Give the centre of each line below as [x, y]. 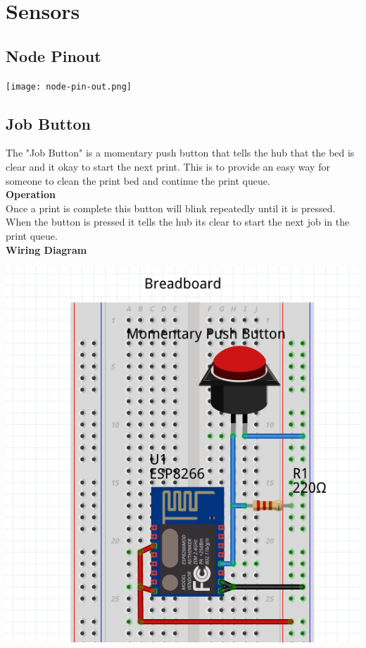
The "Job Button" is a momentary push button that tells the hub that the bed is [180, 153]
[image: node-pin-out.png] [69, 86]
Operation [31, 194]
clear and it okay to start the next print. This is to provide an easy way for [168, 167]
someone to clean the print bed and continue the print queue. [138, 180]
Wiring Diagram [46, 249]
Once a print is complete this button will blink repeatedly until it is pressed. [171, 208]
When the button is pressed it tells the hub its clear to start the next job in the [178, 222]
